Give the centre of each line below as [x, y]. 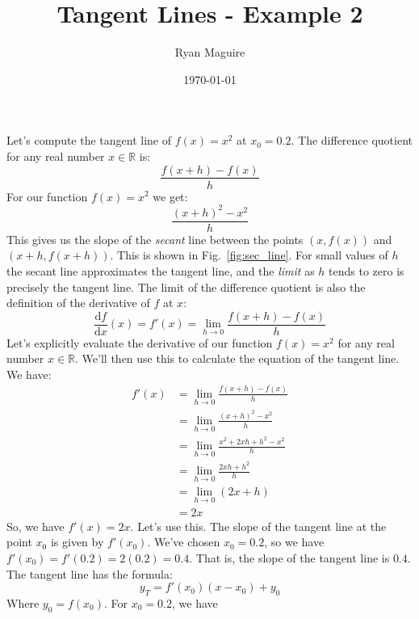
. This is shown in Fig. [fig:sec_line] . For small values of [249, 255]
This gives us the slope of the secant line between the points [155, 239]
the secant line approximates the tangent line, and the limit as [161, 270]
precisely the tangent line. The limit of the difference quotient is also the [186, 286]
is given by [77, 542]
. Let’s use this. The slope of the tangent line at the [258, 526]
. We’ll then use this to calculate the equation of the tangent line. [237, 358]
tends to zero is [367, 270]
